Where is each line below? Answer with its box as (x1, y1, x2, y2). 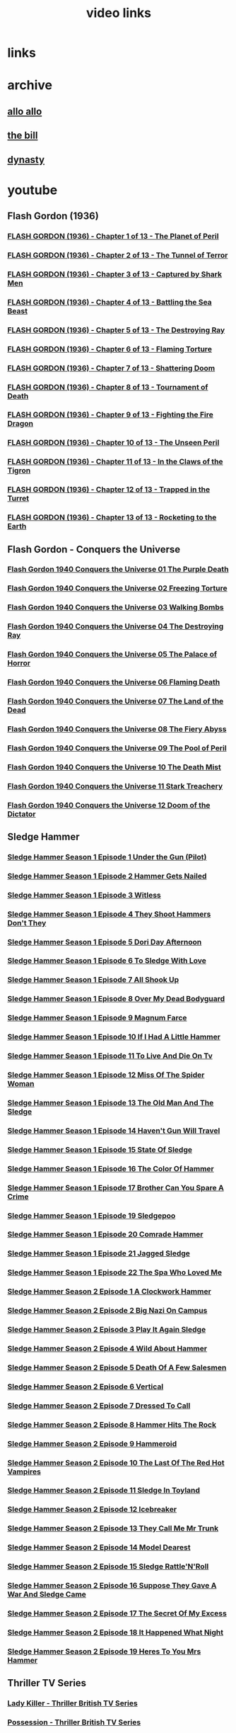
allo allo (7, 105, 42, 118)
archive (7, 77, 53, 94)
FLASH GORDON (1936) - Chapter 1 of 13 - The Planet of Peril (7, 232, 219, 242)
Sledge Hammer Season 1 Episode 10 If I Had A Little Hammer (7, 1032, 221, 1042)
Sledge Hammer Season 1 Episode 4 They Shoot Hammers (7, 909, 211, 919)
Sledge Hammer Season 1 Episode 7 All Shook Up (7, 975, 179, 985)
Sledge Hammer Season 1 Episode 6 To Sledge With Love (7, 956, 207, 966)
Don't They (7, 918, 47, 927)
